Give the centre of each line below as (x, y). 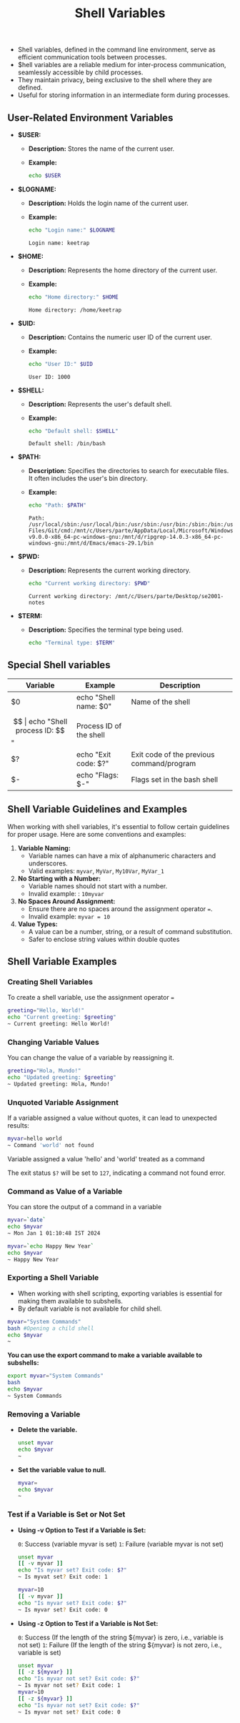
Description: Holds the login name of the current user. (109, 203)
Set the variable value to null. (62, 1469)
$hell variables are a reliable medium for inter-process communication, (122, 65)
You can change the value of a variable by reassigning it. (91, 1058)
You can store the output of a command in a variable (85, 1207)
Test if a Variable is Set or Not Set (66, 1514)
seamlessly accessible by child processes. (80, 72)
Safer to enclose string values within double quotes (104, 939)
